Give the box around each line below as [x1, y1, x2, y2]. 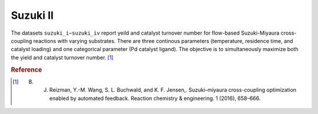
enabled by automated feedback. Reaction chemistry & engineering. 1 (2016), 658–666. [49, 95, 261, 102]
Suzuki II [11, 9, 54, 22]
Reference [11, 65, 42, 73]
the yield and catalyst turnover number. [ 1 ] [11, 53, 114, 61]
